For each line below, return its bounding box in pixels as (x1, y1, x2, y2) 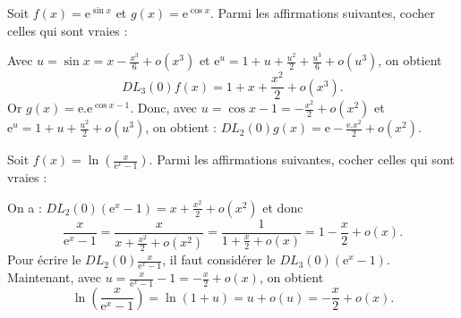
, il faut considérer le (162, 250, 276, 269)
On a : (7, 197, 42, 216)
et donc (262, 197, 303, 216)
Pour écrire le (7, 250, 81, 269)
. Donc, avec (130, 98, 198, 117)
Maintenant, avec (7, 268, 101, 286)
